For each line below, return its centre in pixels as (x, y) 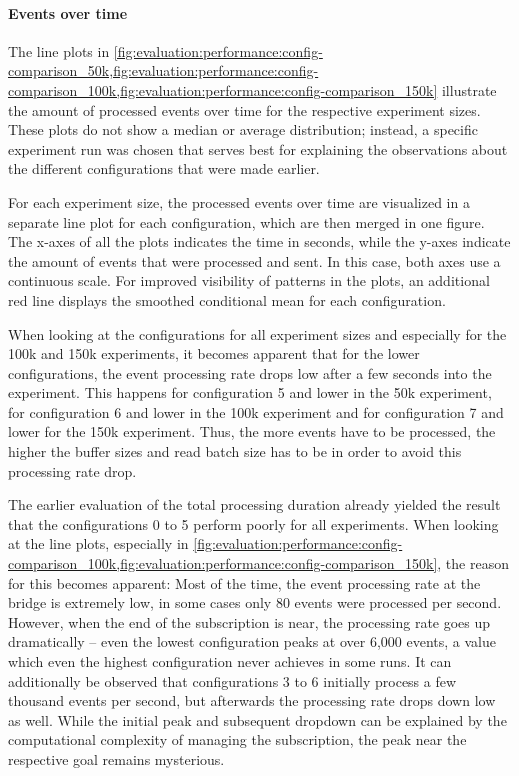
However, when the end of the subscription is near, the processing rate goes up (249, 621)
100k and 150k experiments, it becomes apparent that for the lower (214, 353)
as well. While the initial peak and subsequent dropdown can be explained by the (257, 719)
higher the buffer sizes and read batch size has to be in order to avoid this (235, 451)
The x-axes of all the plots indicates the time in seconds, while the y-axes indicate (259, 241)
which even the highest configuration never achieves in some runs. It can (230, 661)
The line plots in (59, 50)
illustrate (469, 89)
